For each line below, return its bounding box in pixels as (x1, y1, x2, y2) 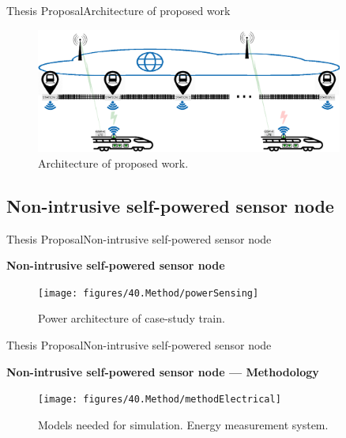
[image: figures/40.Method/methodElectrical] (38, 394, 281, 406)
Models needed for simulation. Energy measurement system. (38, 416, 329, 432)
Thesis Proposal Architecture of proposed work (6, 2, 231, 18)
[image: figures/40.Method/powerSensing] (38, 287, 259, 299)
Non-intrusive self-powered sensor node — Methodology (6, 363, 319, 379)
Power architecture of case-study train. (38, 310, 225, 327)
